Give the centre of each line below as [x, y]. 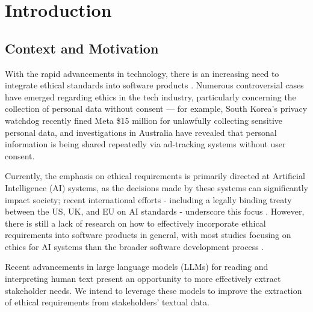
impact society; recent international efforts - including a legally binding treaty [148, 199]
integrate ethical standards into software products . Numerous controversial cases [154, 85]
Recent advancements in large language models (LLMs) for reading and [137, 267]
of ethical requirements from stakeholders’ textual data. [107, 302]
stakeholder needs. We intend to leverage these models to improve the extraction [153, 290]
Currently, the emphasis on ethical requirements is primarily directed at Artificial [155, 176]
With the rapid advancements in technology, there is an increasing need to [142, 73]
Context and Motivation [82, 48]
